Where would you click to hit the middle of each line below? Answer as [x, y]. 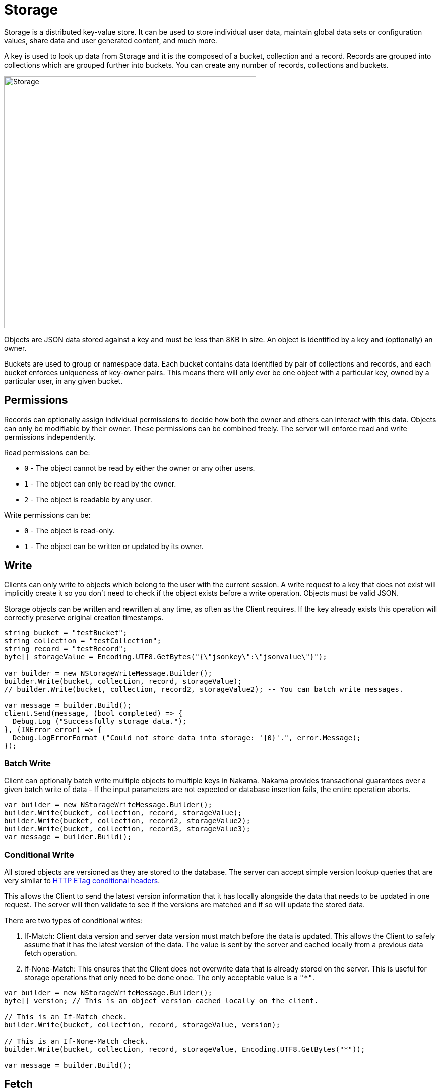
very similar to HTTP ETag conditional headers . [82, 880]
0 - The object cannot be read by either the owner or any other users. [140, 468]
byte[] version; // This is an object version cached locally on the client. [161, 1000]
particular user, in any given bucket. [64, 381]
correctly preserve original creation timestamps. [84, 618]
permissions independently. [50, 437]
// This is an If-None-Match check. [76, 1041]
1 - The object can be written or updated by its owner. [114, 546]
